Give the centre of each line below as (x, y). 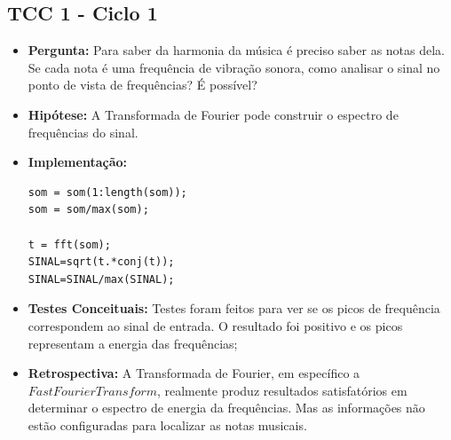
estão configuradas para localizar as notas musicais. (167, 424)
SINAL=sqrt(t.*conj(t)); (101, 262)
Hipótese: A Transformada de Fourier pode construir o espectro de (213, 114)
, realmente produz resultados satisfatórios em (282, 390)
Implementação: (77, 162)
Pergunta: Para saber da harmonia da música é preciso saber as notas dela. (237, 50)
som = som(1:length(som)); (107, 192)
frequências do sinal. (83, 132)
